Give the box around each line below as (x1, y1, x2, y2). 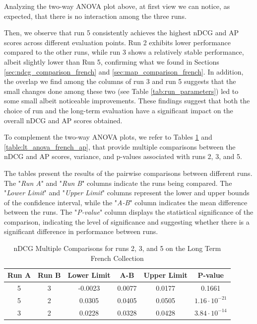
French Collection (90, 252, 144, 263)
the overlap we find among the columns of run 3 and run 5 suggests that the (4, 76, 236, 86)
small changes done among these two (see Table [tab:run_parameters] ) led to (4, 85, 239, 96)
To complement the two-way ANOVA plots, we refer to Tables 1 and (4, 132, 212, 142)
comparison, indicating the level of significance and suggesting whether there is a (4, 216, 250, 227)
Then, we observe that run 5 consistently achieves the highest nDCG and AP (4, 27, 239, 38)
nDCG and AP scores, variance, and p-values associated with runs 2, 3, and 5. (4, 151, 242, 162)
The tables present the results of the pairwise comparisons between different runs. (4, 167, 253, 178)
